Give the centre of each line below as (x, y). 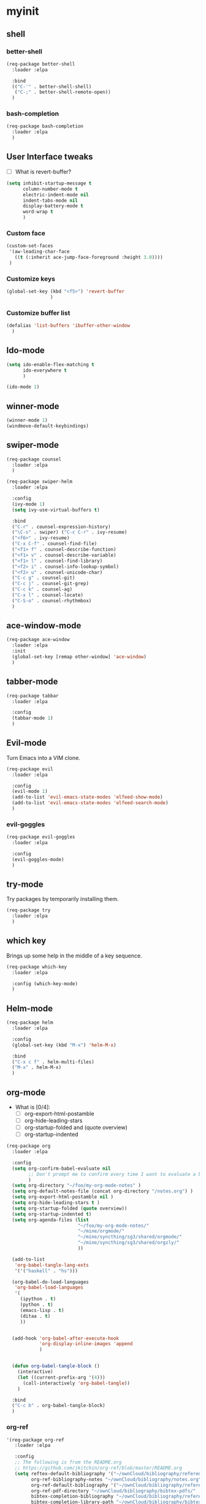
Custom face (26, 233)
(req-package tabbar (33, 696)
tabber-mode (32, 682)
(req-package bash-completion (45, 126)
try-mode (25, 884)
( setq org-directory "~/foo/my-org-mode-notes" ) (76, 1186)
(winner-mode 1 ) (27, 420)
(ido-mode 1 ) (23, 387)
